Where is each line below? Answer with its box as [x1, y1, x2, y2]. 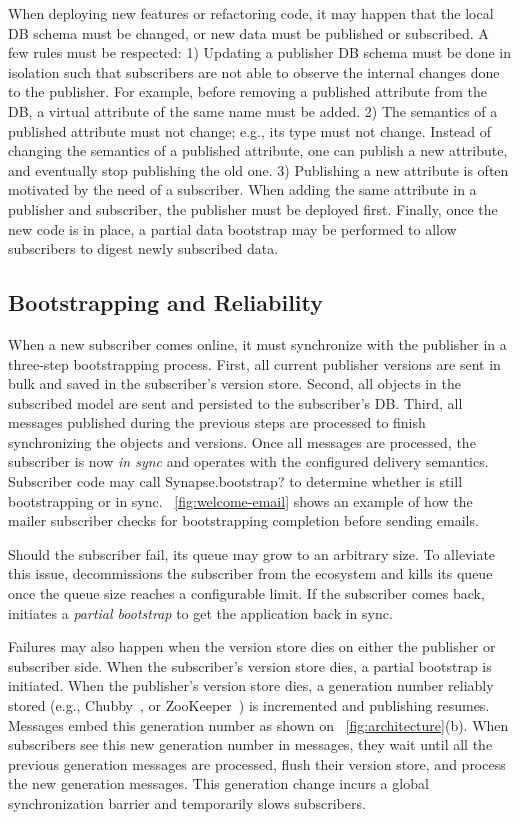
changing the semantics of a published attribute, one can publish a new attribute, [8, 140, 508, 161]
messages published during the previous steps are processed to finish [8, 412, 426, 433]
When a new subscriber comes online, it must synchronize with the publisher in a [8, 333, 507, 354]
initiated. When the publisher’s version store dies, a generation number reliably [8, 675, 494, 696]
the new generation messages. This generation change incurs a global [8, 773, 429, 794]
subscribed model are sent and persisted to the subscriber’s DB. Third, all [8, 392, 463, 413]
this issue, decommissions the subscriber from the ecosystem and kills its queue [8, 563, 493, 584]
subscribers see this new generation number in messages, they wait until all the [8, 734, 493, 755]
